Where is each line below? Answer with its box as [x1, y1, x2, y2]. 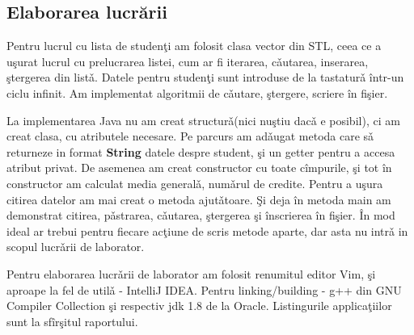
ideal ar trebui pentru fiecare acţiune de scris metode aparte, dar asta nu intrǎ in [6, 222, 408, 239]
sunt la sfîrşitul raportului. [6, 312, 138, 329]
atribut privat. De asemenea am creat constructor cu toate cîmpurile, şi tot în [6, 159, 392, 176]
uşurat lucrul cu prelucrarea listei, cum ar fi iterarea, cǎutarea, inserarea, [6, 52, 369, 69]
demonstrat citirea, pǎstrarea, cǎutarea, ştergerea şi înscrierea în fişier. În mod [6, 207, 395, 224]
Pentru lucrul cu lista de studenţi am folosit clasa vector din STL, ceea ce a [6, 37, 382, 54]
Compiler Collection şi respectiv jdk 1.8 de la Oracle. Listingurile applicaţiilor [6, 297, 392, 314]
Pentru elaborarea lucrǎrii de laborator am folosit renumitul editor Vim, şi [6, 265, 376, 282]
